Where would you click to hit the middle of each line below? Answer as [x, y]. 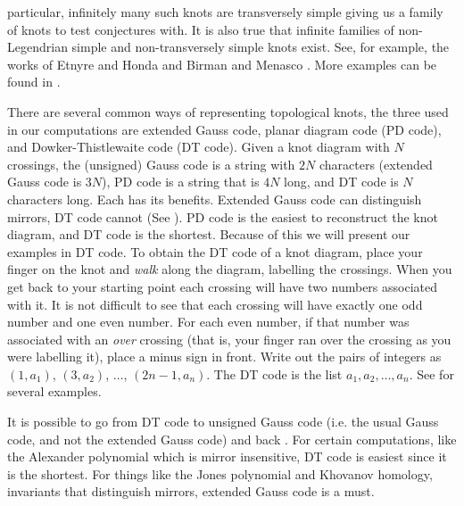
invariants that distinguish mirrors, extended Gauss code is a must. [191, 491]
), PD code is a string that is [181, 182]
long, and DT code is [341, 182]
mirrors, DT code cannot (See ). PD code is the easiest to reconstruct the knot [223, 216]
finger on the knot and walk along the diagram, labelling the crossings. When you [230, 269]
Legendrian [37, 47]
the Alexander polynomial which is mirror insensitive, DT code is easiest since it [227, 456]
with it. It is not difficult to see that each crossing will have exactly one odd [215, 304]
